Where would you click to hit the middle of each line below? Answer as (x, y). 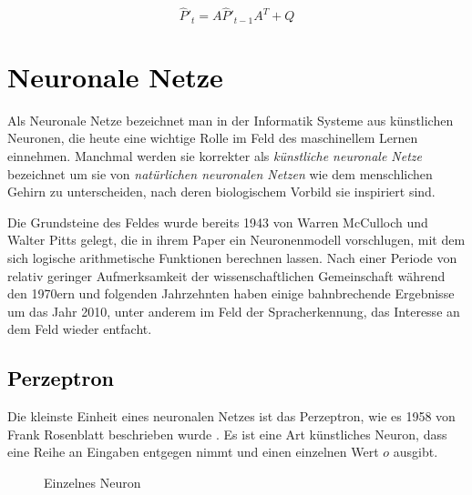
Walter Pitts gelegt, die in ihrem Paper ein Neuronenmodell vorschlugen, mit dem (236, 240)
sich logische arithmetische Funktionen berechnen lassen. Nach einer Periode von (232, 257)
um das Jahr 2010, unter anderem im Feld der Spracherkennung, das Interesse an (234, 311)
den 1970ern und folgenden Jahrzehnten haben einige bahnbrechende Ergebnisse (231, 293)
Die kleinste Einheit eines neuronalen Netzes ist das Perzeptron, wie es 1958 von (231, 416)
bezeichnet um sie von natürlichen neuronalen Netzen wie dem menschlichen (220, 173)
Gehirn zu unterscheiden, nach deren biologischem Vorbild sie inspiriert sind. (221, 192)
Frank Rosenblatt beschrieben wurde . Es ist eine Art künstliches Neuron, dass (227, 434)
